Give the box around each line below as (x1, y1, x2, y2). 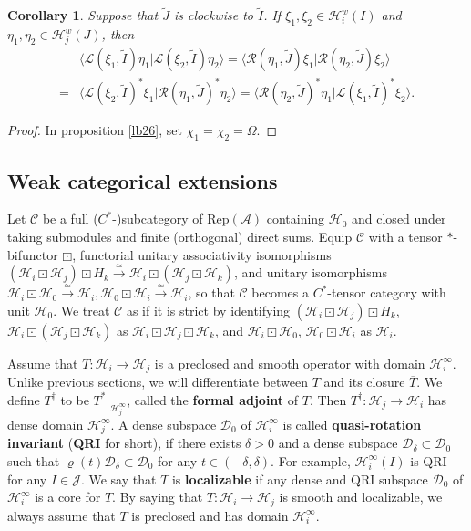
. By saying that (112, 487, 203, 506)
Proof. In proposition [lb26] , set (7, 120, 182, 140)
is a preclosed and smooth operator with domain (154, 353, 425, 372)
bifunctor (7, 245, 58, 264)
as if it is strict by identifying (126, 300, 291, 319)
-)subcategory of (112, 209, 203, 228)
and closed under (352, 209, 446, 228)
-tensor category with (327, 283, 446, 302)
